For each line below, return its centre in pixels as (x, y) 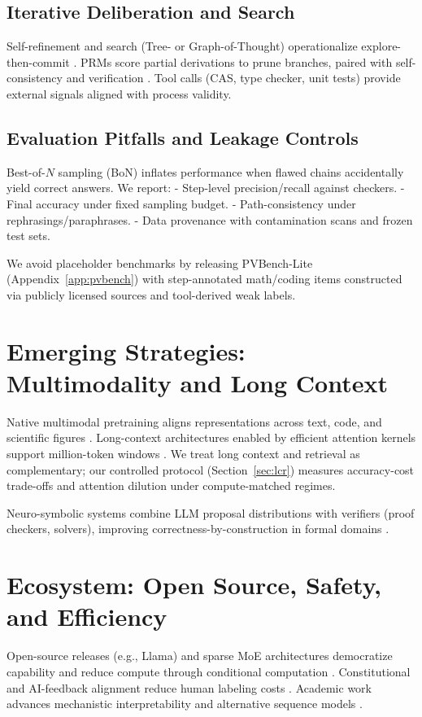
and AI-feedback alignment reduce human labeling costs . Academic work (189, 687)
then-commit (38, 61)
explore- (381, 46)
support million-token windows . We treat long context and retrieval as (183, 454)
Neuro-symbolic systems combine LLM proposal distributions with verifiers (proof (211, 512)
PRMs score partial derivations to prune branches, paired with (236, 61)
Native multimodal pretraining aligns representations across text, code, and (194, 421)
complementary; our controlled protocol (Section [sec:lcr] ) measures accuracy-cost (211, 469)
